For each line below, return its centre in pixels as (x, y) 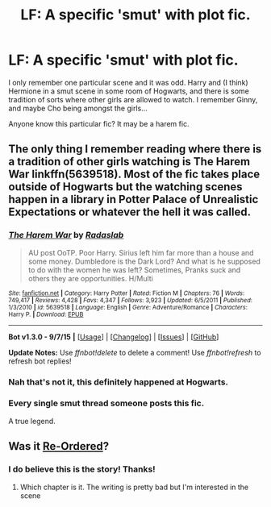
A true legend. (32, 421)
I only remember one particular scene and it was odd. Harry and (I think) (128, 82)
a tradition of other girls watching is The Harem (129, 162)
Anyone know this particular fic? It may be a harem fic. (99, 123)
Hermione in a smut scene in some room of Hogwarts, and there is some (129, 91)
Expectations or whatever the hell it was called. (130, 212)
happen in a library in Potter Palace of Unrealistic (133, 199)
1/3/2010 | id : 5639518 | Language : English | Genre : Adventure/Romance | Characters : (128, 307)
